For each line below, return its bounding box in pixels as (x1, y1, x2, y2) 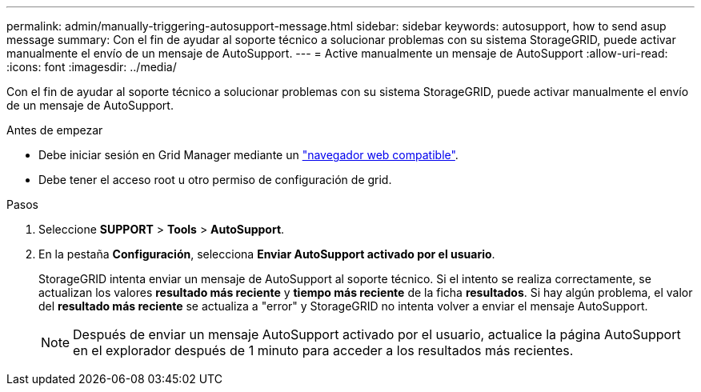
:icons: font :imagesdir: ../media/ (6, 60, 177, 74)
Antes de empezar (6, 123, 103, 137)
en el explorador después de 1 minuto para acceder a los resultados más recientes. (73, 342, 574, 358)
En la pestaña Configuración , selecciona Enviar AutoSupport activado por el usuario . (38, 247, 495, 261)
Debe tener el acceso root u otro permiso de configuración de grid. (38, 173, 392, 186)
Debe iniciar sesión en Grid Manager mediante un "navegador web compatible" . (38, 148, 459, 162)
